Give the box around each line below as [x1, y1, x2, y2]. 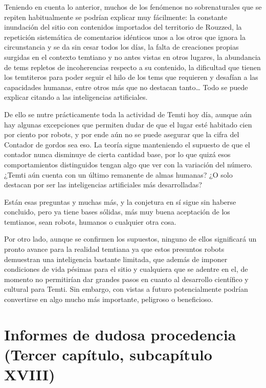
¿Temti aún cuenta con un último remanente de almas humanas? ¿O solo [4, 169, 233, 180]
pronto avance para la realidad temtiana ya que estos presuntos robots [4, 244, 225, 254]
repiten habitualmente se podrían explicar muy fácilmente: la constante [4, 11, 228, 22]
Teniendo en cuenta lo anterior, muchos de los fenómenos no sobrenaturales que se [4, 2, 262, 12]
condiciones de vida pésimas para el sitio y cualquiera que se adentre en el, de [4, 264, 248, 274]
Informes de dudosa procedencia [4, 324, 236, 344]
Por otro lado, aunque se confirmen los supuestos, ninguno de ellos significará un [4, 233, 257, 244]
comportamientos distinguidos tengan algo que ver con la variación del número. [4, 159, 253, 169]
